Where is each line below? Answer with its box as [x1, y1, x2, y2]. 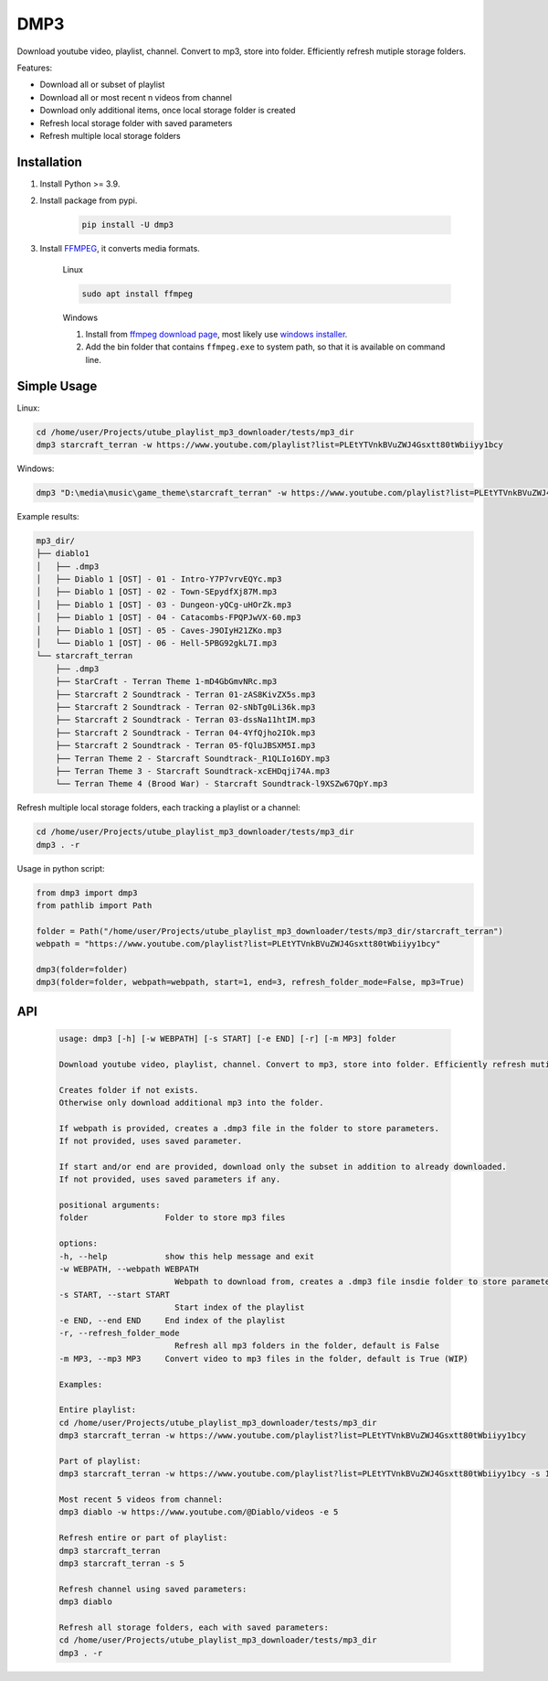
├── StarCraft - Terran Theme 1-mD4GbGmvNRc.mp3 [55, 677, 278, 687]
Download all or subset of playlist [39, 79, 165, 91]
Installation [16, 154, 82, 169]
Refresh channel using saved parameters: [58, 1583, 248, 1594]
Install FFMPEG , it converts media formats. [39, 243, 200, 254]
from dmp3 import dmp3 [36, 887, 138, 898]
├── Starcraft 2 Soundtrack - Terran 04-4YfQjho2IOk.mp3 [55, 727, 316, 738]
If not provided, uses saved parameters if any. [58, 1174, 281, 1184]
